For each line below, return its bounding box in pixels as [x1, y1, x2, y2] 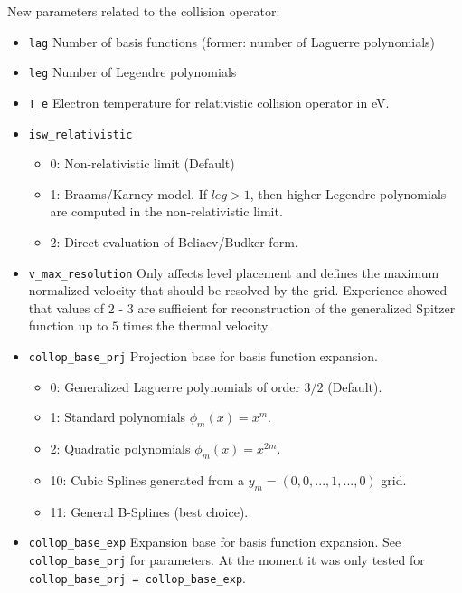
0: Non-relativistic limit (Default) [50, 154, 235, 173]
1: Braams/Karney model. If [50, 184, 207, 203]
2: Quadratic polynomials [50, 439, 191, 458]
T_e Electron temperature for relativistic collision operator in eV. [28, 92, 390, 111]
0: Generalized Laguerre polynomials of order [50, 377, 300, 396]
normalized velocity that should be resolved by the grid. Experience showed [28, 281, 448, 300]
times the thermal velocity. [122, 316, 271, 335]
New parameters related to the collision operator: [7, 2, 280, 20]
